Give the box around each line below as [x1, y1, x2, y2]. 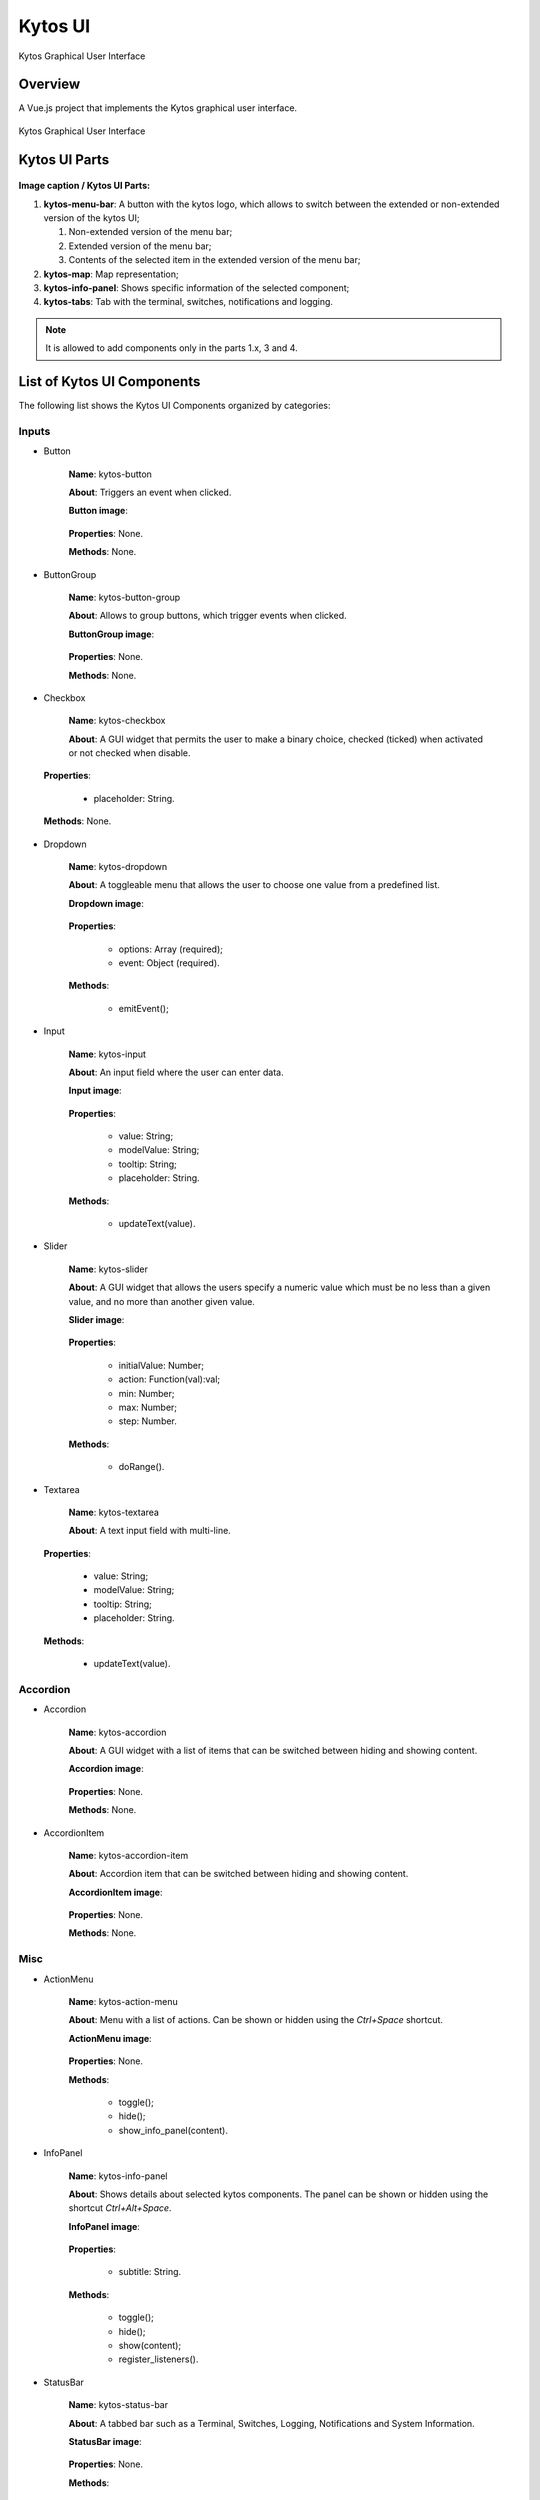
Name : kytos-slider [68, 1263, 149, 1275]
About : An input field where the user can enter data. [68, 1066, 284, 1078]
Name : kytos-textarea [68, 1506, 160, 1518]
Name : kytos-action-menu [68, 1996, 179, 2007]
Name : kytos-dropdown [68, 861, 168, 873]
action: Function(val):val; [118, 1373, 221, 1385]
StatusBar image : [68, 2435, 142, 2447]
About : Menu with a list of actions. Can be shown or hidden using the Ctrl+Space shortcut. [68, 2014, 444, 2026]
